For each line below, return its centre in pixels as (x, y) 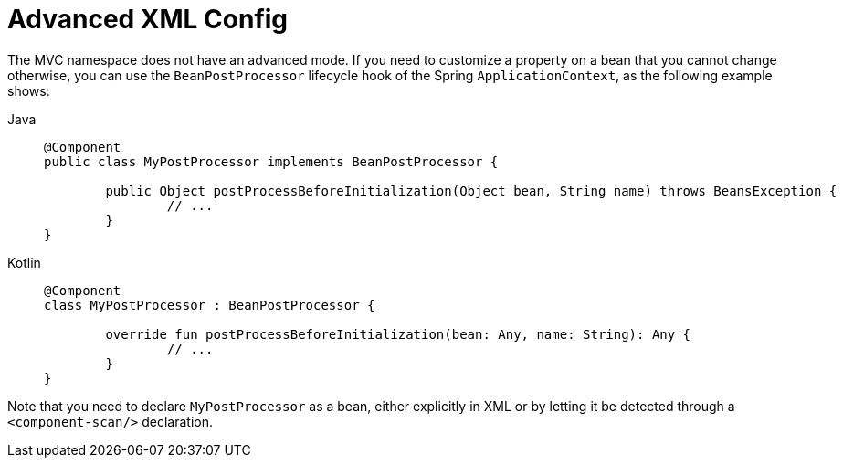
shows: (29, 90)
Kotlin (24, 262)
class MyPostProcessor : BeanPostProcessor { (210, 305)
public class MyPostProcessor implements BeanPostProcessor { (271, 161)
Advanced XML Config (148, 19)
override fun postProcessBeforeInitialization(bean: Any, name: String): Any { (398, 334)
